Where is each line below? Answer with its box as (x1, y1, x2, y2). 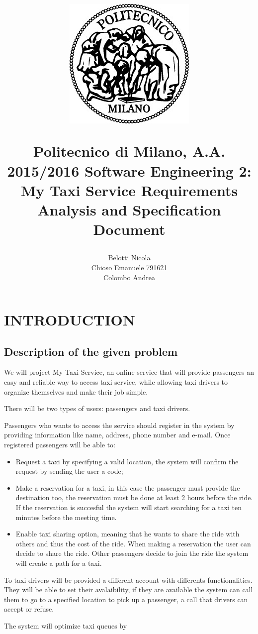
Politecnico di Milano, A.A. (33, 141, 226, 161)
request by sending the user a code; (15, 466, 123, 476)
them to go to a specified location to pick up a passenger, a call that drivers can (4, 594, 248, 604)
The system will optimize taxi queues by (4, 620, 127, 631)
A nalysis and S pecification (37, 199, 221, 219)
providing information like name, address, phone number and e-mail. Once (4, 429, 231, 440)
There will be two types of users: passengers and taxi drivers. (4, 403, 190, 414)
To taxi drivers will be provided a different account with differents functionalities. (4, 574, 253, 585)
